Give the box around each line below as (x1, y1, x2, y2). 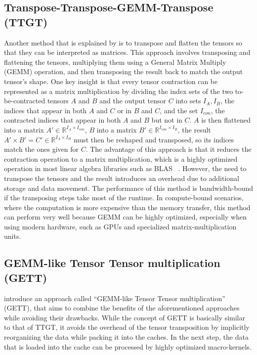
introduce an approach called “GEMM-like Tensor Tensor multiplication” (4, 293, 225, 303)
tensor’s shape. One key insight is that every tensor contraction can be (4, 76, 218, 86)
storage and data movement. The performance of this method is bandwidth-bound (4, 182, 253, 193)
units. (4, 231, 21, 241)
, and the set (160, 105, 198, 115)
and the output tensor (99, 95, 166, 106)
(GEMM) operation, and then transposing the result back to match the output (4, 66, 243, 77)
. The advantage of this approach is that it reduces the (86, 144, 252, 154)
